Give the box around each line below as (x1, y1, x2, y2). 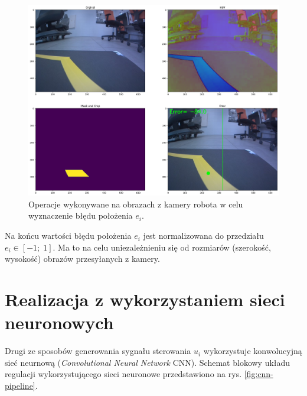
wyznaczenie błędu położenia (28, 209, 133, 222)
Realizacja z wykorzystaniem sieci (5, 287, 285, 311)
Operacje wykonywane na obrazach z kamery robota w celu (28, 197, 243, 210)
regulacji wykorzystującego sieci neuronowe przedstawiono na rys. (5, 368, 242, 380)
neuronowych (5, 310, 114, 335)
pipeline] (5, 379, 35, 391)
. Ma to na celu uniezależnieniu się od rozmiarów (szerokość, (53, 241, 271, 253)
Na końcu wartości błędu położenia (5, 229, 132, 242)
